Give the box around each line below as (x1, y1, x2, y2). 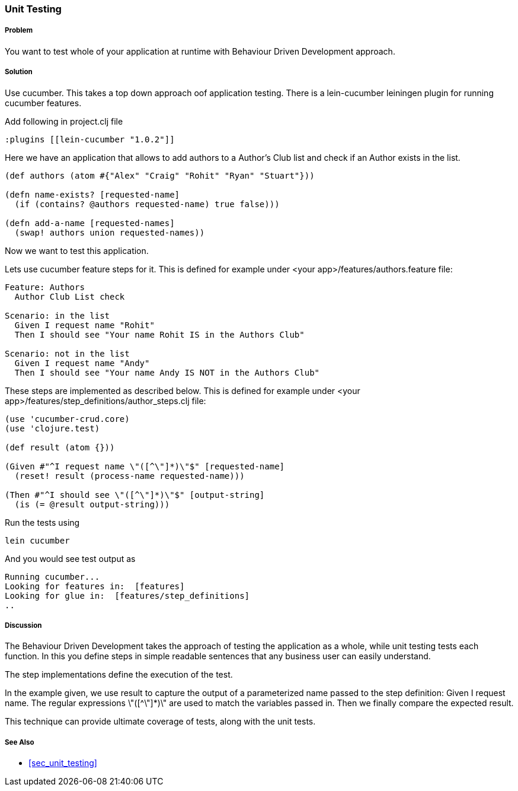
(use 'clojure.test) (5, 423, 100, 433)
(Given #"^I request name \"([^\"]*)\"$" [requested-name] (5, 461, 285, 471)
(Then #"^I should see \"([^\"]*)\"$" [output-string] (5, 490, 265, 500)
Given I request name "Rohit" (14, 320, 155, 330)
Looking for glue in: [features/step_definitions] (5, 590, 250, 601)
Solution (5, 68, 33, 77)
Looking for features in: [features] (5, 581, 185, 591)
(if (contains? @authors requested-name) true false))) (14, 199, 280, 209)
